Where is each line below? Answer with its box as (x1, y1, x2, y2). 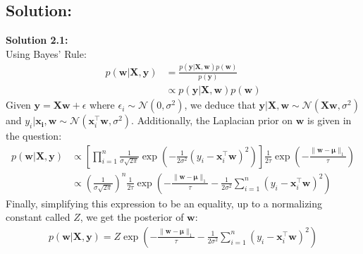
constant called (6, 210, 70, 224)
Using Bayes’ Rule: (6, 46, 87, 61)
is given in (307, 113, 352, 128)
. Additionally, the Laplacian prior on (131, 113, 293, 128)
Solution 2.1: (6, 32, 68, 47)
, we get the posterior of (80, 210, 184, 224)
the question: (6, 128, 62, 143)
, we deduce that (184, 97, 256, 112)
